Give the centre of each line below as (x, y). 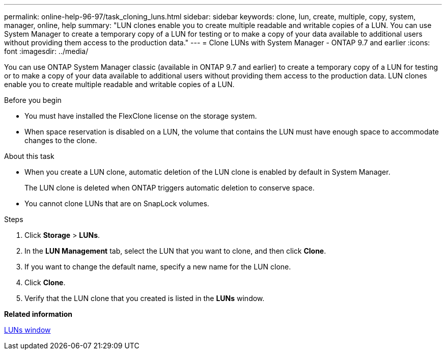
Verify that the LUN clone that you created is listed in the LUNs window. (145, 298)
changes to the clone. (61, 140)
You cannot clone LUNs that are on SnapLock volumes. (117, 203)
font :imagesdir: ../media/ (46, 51)
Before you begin (33, 100)
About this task (29, 156)
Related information (38, 314)
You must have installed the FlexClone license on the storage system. (141, 116)
